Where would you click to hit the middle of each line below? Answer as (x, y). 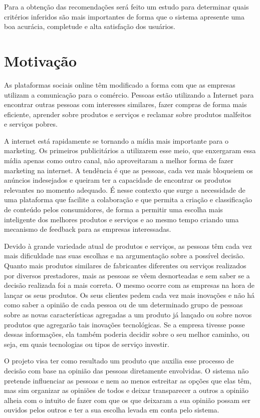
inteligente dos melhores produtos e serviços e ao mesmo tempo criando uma (121, 219)
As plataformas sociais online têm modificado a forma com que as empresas (120, 84)
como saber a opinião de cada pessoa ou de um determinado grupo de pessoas (123, 305)
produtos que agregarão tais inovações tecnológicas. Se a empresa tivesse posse (124, 324)
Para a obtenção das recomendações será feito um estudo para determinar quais (126, 7)
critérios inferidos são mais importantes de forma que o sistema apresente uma (124, 16)
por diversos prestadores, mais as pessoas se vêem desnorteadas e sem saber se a (127, 275)
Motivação (41, 60)
